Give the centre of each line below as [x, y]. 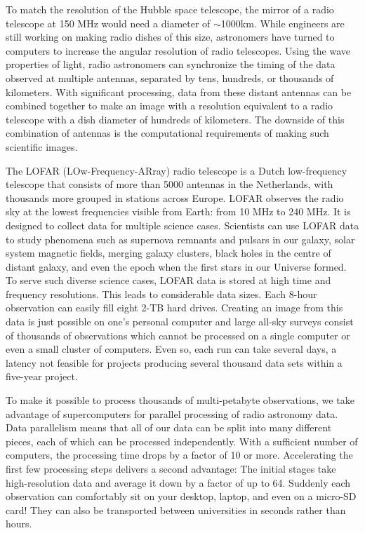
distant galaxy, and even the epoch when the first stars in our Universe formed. [176, 266]
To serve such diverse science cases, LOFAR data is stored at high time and [168, 280]
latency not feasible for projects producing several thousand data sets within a [174, 362]
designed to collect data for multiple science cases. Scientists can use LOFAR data [182, 225]
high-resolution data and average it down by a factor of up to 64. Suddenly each [178, 482]
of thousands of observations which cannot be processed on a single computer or [178, 335]
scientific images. [42, 146]
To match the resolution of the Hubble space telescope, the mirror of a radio [170, 9]
